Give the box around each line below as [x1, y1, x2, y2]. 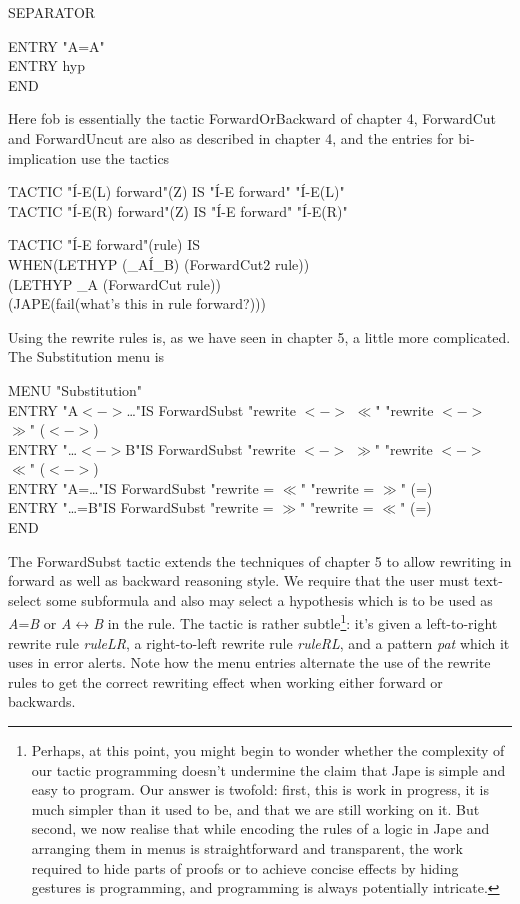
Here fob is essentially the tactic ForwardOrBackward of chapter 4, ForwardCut [8, 108, 497, 129]
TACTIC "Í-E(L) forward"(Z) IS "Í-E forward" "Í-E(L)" [8, 181, 345, 202]
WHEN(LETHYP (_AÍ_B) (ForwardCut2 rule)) [8, 253, 310, 274]
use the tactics [81, 147, 170, 168]
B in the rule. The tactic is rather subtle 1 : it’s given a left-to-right [93, 610, 498, 634]
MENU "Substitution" [8, 379, 143, 400]
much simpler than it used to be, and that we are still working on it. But [31, 798, 480, 819]
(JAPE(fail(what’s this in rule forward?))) [8, 293, 266, 314]
